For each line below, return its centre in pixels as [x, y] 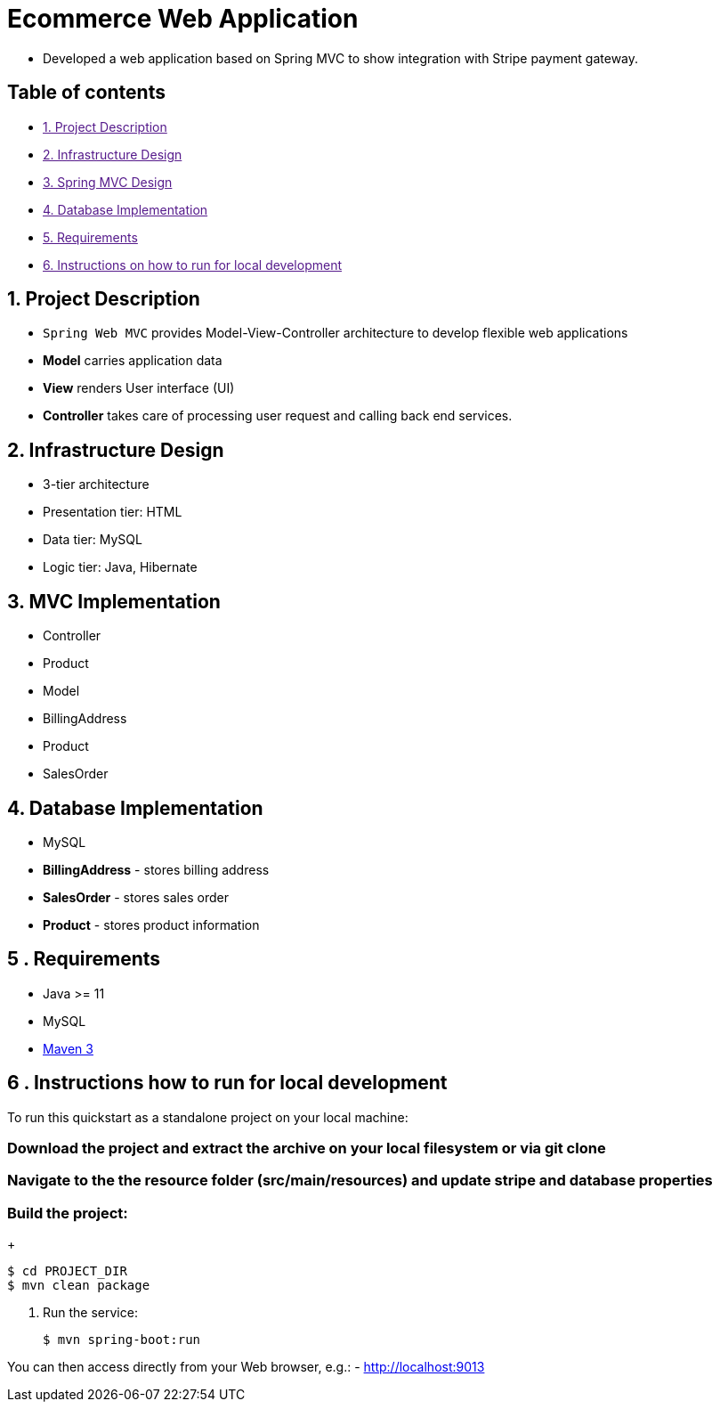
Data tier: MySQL [93, 540]
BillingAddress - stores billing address [156, 869]
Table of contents [86, 93]
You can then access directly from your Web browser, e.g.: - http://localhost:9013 [246, 1367]
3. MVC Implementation [114, 601]
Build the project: [68, 1213]
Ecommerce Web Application [183, 19]
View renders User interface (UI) [139, 388]
